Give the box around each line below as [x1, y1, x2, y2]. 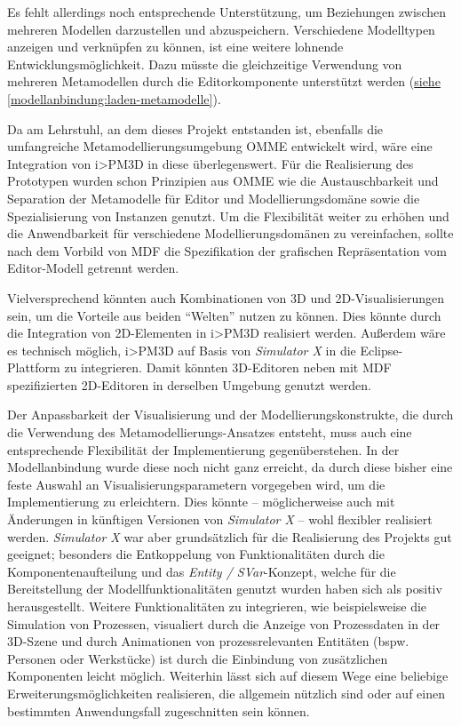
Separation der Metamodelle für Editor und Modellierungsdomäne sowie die [7, 188, 420, 207]
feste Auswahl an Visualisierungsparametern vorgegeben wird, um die [7, 475, 385, 493]
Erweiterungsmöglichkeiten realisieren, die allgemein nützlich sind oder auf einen [7, 683, 445, 702]
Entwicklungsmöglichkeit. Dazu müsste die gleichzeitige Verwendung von [7, 54, 402, 73]
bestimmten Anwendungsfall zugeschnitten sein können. [7, 701, 310, 720]
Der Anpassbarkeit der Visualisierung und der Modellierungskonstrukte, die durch [7, 405, 454, 424]
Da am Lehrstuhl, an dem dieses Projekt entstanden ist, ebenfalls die [7, 119, 384, 138]
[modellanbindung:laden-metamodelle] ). [7, 89, 221, 108]
